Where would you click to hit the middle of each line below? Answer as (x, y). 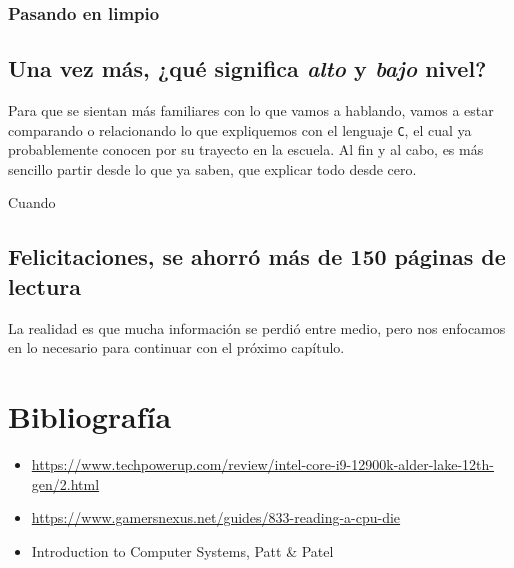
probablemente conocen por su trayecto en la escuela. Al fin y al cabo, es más (246, 149)
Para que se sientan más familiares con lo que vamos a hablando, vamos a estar (251, 110)
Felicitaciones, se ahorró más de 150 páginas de (257, 256)
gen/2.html (65, 483)
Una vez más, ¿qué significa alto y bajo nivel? (247, 68)
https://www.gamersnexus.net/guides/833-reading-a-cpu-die (216, 517)
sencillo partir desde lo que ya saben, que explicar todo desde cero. (212, 168)
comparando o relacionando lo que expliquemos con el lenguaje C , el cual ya (240, 129)
